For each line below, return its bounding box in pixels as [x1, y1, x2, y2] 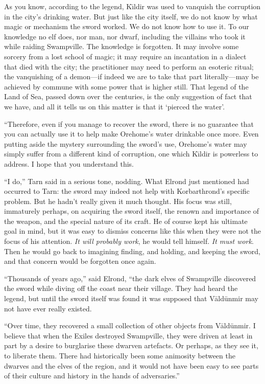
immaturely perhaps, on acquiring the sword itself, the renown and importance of [4, 206, 259, 216]
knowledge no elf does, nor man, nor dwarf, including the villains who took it [4, 31, 246, 41]
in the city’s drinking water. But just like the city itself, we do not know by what [4, 11, 258, 21]
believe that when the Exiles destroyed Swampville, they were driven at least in [4, 330, 253, 341]
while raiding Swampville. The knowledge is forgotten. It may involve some [4, 41, 239, 52]
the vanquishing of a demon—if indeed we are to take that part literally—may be [4, 71, 259, 82]
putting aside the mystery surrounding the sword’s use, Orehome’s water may [4, 138, 247, 149]
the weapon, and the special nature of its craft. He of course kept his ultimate [4, 215, 248, 226]
